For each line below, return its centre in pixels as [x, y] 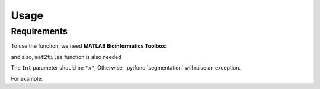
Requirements [39, 31]
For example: [27, 78]
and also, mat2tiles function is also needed [66, 57]
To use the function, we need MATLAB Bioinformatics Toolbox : [89, 46]
